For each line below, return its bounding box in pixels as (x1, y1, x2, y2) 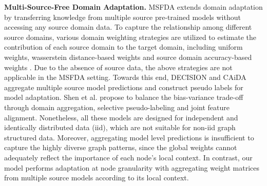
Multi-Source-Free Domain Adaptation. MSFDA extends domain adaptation (4, 2, 263, 12)
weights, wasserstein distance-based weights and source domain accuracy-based (4, 51, 252, 62)
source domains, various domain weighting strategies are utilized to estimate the (4, 31, 256, 42)
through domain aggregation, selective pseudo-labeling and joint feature (4, 101, 230, 112)
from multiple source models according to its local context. (4, 172, 189, 183)
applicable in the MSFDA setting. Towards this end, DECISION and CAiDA (4, 72, 246, 82)
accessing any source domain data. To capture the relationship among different (4, 22, 252, 32)
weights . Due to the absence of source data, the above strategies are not (4, 61, 233, 72)
